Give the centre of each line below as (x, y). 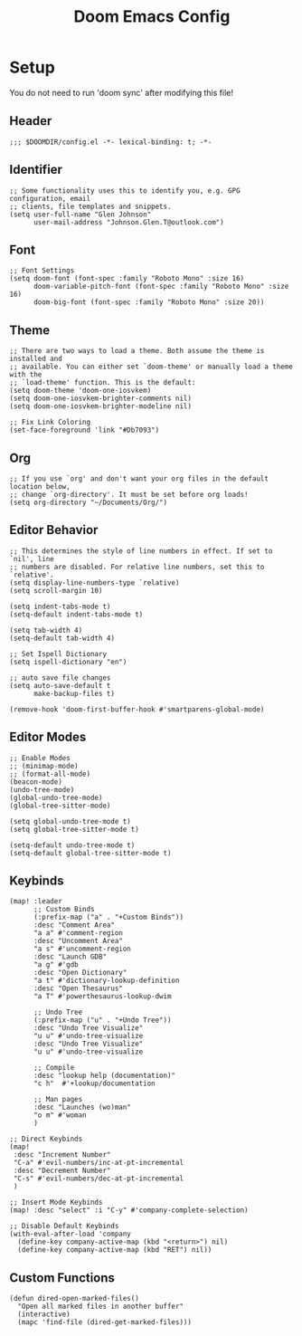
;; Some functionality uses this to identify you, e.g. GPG (125, 191)
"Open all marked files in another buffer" (100, 1307)
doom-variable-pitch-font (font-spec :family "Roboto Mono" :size (161, 287)
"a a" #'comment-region (78, 933)
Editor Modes (48, 737)
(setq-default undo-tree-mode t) (72, 845)
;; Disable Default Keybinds (64, 1226)
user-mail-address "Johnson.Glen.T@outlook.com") (128, 222)
